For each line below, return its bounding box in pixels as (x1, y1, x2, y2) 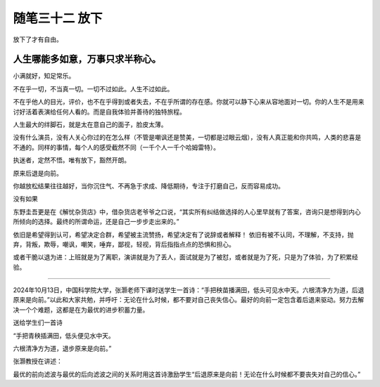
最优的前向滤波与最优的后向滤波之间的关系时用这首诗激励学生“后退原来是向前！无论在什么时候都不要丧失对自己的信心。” (13, 369, 361, 379)
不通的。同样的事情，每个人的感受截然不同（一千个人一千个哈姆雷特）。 (13, 143, 220, 151)
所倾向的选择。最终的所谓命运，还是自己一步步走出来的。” (13, 218, 179, 226)
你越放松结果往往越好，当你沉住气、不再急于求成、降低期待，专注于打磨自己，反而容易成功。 (13, 181, 284, 190)
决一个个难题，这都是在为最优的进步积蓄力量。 (13, 306, 149, 314)
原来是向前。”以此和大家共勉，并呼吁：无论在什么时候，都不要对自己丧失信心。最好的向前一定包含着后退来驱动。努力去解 (13, 296, 365, 304)
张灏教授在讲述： (13, 357, 63, 365)
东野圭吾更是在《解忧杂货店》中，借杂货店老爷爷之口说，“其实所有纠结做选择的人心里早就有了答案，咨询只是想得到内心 (13, 207, 362, 216)
